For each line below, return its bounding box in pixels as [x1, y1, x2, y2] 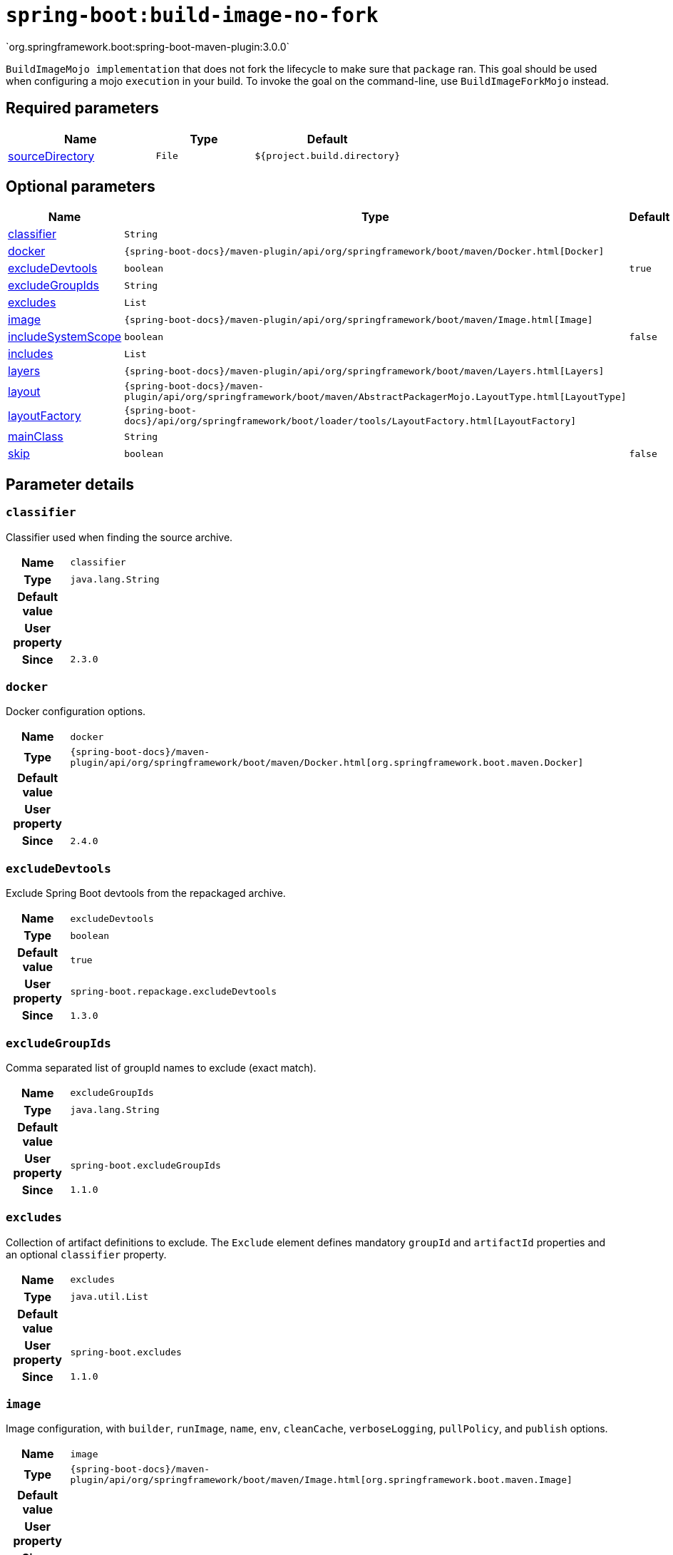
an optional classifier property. [6, 1248, 167, 1261]
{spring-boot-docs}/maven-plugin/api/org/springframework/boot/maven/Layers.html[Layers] [124, 365, 605, 376]
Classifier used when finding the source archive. [6, 530, 233, 543]
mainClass [8, 429, 63, 444]
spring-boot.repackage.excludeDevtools [70, 985, 277, 997]
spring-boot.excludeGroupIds [70, 1160, 221, 1171]
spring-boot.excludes [70, 1347, 182, 1358]
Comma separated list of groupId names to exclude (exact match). [6, 1061, 317, 1074]
